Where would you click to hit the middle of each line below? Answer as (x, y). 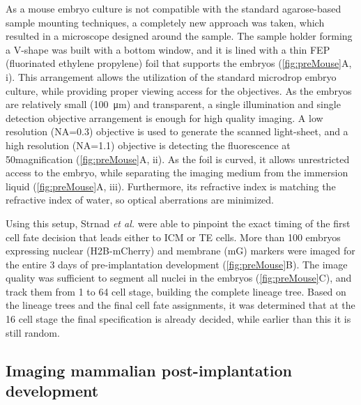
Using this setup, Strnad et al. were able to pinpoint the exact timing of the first (178, 223)
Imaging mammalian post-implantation (149, 370)
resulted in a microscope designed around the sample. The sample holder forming (179, 36)
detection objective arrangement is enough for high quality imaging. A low (164, 117)
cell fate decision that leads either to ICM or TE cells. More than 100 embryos (173, 237)
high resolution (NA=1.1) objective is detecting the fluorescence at (148, 145)
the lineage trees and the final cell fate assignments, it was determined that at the (180, 305)
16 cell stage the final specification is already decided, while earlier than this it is (178, 319)
